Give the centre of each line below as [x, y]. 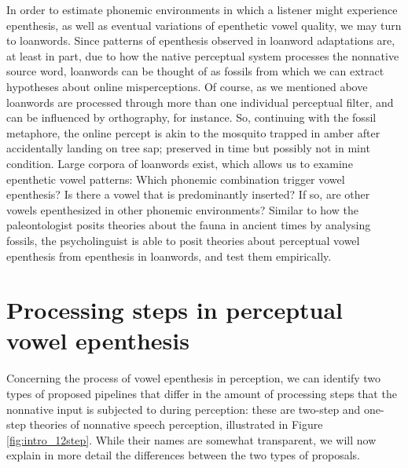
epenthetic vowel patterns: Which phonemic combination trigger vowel [176, 179]
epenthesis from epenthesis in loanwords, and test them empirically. [169, 256]
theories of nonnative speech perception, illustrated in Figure [176, 424]
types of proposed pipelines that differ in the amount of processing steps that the [202, 393]
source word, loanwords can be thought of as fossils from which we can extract [195, 71]
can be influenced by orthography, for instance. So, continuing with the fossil [191, 117]
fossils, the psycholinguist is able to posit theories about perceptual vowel [183, 240]
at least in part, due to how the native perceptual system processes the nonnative [203, 55]
